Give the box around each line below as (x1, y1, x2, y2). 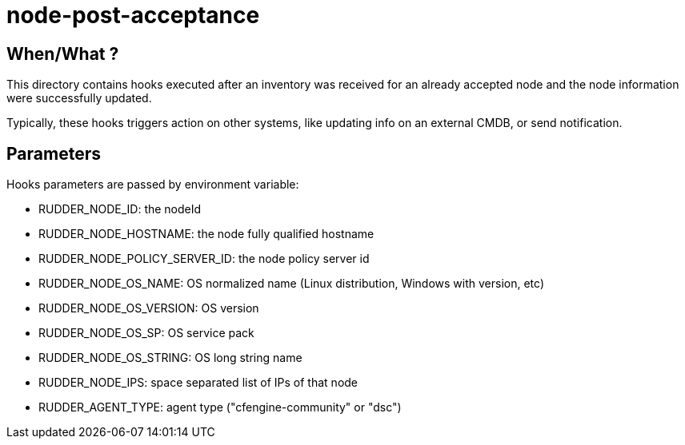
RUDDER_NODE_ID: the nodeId (38, 202, 202, 217)
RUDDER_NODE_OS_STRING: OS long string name (38, 351, 302, 365)
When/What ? (6, 43, 119, 64)
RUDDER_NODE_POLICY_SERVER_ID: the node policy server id (38, 252, 370, 266)
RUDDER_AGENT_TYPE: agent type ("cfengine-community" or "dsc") (38, 400, 402, 415)
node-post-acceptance (6, 2, 260, 29)
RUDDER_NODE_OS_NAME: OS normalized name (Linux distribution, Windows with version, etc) (38, 276, 545, 291)
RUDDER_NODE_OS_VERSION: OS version (38, 301, 259, 316)
